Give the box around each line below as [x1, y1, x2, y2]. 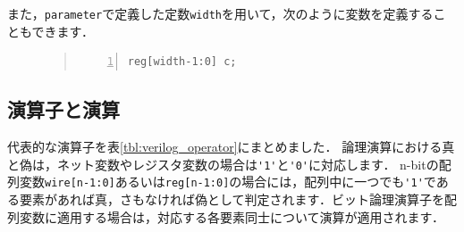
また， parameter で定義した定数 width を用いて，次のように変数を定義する [7, 4, 434, 22]
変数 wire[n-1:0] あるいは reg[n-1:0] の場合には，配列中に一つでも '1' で [19, 172, 436, 191]
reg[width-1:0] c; [127, 55, 237, 69]
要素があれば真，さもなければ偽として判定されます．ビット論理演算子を [19, 189, 445, 208]
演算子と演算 [7, 95, 120, 123]
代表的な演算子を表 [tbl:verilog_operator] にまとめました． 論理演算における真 [7, 137, 455, 156]
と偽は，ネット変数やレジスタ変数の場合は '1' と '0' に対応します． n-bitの [7, 154, 439, 173]
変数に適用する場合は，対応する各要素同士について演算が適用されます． [19, 207, 445, 226]
